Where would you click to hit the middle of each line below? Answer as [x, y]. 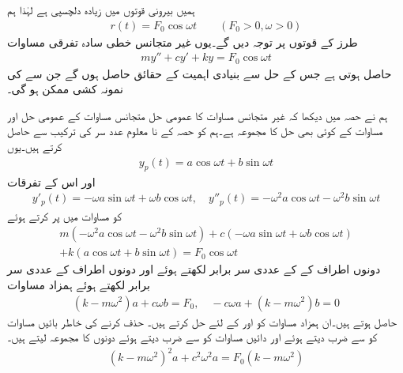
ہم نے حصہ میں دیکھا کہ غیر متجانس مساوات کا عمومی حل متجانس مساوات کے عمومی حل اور [198, 115]
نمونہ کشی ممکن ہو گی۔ [65, 89]
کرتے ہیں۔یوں [35, 147]
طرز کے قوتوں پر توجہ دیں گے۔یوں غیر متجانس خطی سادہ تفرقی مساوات [183, 41]
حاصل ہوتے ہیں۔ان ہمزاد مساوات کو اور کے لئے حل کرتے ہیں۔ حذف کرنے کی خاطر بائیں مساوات [202, 321]
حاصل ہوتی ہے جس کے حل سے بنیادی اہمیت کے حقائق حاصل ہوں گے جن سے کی [200, 73]
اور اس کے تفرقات [51, 181]
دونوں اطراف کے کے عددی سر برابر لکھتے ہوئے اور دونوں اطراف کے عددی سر [194, 269]
